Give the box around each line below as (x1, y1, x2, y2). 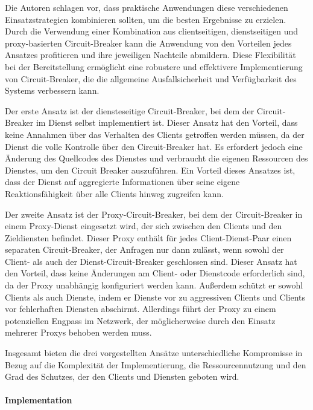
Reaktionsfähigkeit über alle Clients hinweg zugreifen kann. (5, 187, 224, 200)
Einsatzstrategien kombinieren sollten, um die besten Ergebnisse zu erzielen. (5, 13, 286, 25)
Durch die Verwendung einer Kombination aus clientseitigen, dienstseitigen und (5, 25, 298, 37)
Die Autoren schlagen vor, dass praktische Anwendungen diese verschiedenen (5, 1, 288, 13)
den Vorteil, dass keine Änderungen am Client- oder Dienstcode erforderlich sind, (5, 267, 305, 279)
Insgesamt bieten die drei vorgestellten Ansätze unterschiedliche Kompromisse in (5, 347, 303, 359)
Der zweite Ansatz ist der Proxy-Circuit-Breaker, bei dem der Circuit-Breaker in (5, 207, 303, 220)
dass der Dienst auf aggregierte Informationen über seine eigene (5, 175, 240, 188)
